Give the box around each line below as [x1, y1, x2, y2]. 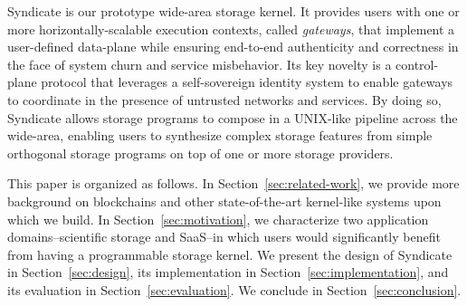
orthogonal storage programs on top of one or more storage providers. [7, 143, 394, 162]
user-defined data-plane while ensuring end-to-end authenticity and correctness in [7, 37, 459, 56]
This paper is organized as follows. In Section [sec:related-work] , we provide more [7, 174, 460, 193]
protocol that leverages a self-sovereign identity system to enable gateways [41, 72, 453, 91]
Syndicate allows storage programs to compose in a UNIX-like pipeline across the [7, 108, 458, 127]
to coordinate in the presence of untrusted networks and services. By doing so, [7, 90, 442, 109]
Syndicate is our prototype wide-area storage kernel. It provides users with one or [7, 2, 460, 20]
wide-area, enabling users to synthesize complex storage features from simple [7, 126, 433, 145]
